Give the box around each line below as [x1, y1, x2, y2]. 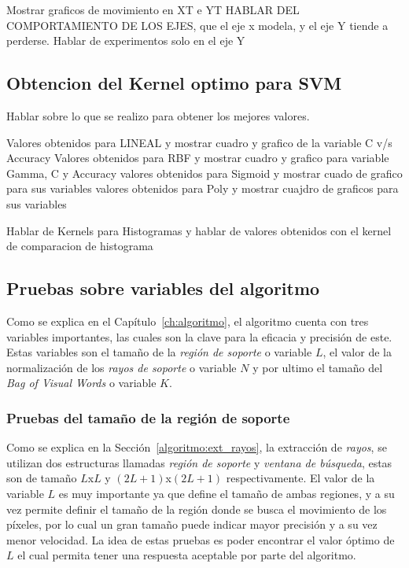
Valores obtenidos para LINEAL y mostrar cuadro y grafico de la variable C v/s [6, 134, 392, 150]
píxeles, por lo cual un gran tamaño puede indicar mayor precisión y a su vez [6, 516, 378, 533]
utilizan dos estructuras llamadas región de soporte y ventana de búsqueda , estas [6, 454, 392, 470]
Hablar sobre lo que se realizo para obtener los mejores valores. [6, 107, 310, 124]
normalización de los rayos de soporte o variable [6, 359, 237, 375]
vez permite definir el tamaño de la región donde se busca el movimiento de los [6, 500, 387, 517]
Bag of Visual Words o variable [6, 374, 157, 391]
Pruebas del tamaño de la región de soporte [6, 408, 290, 427]
